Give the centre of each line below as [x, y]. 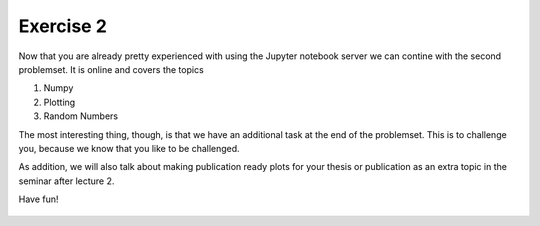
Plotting [59, 102]
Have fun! [38, 199]
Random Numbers [81, 116]
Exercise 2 [62, 26]
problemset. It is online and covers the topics [111, 69]
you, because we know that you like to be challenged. [129, 148]
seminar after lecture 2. [66, 181]
